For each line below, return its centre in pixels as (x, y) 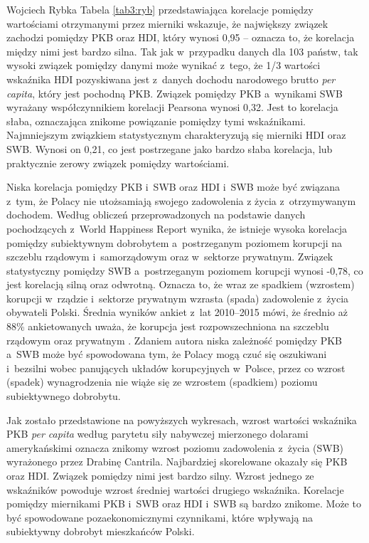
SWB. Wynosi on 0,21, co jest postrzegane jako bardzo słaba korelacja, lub (170, 148)
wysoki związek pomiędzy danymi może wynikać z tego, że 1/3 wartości (164, 65)
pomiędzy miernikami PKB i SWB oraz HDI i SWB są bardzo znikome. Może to (184, 504)
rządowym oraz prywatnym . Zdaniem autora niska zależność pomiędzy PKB (175, 340)
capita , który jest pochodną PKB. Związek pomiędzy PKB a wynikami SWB (175, 93)
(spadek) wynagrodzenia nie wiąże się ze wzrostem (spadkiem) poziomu (162, 382)
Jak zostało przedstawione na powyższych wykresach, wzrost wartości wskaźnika (182, 420)
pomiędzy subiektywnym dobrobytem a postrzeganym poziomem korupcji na (175, 242)
